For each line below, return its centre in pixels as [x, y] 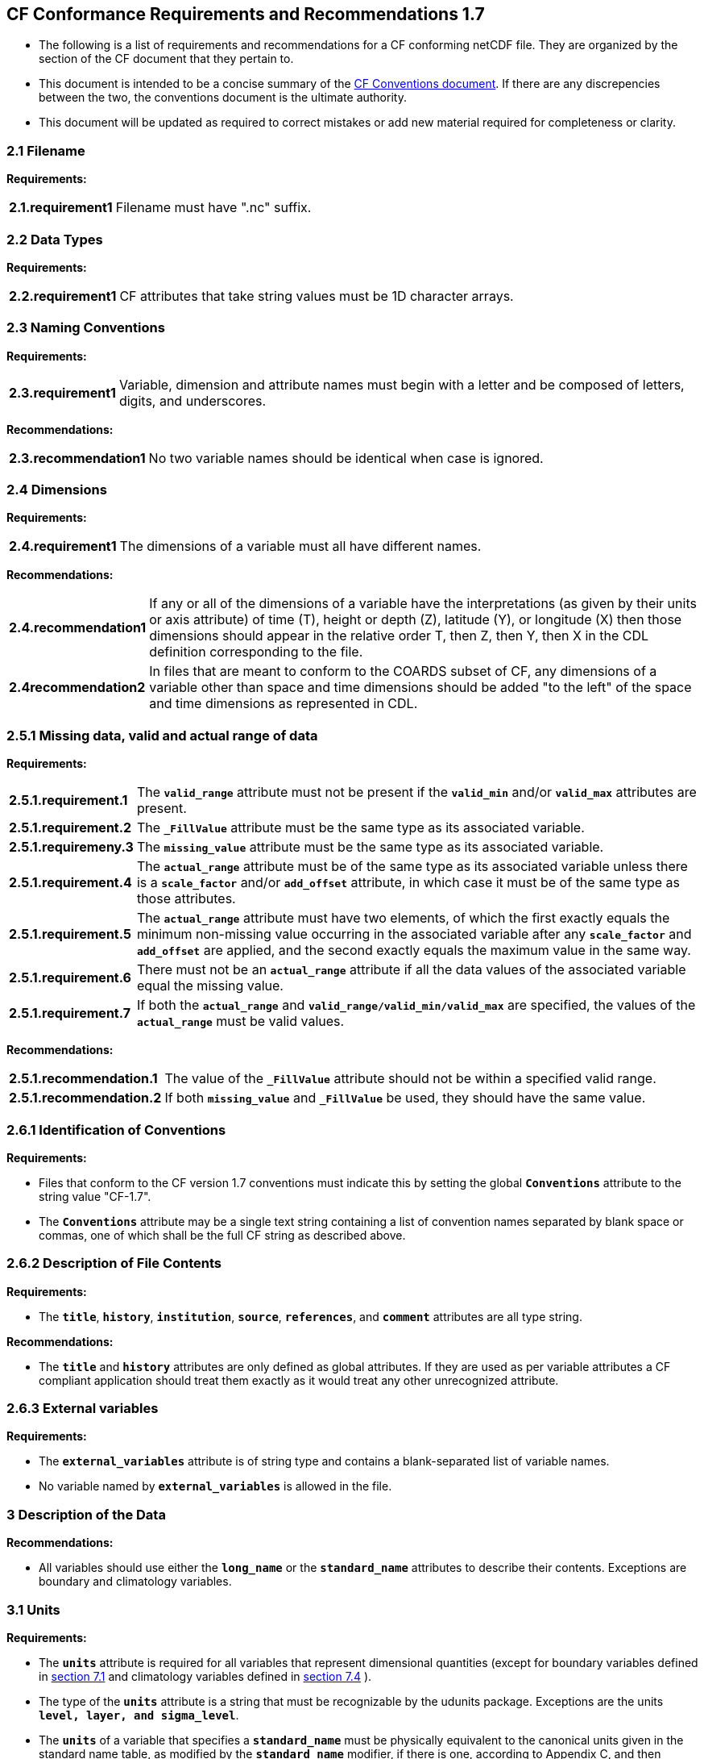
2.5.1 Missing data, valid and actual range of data [162, 735]
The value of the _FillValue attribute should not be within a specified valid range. [410, 1079]
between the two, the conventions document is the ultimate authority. [223, 98]
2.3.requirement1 [62, 392]
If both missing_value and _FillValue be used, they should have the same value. [405, 1098]
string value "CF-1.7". [95, 1196]
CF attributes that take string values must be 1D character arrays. [317, 296]
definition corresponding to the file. [256, 652]
